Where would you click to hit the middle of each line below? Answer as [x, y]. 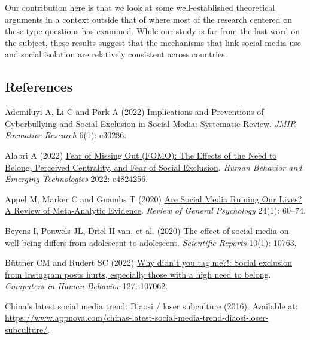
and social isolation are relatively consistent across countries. [116, 54]
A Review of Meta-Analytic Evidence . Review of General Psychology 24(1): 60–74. [155, 210]
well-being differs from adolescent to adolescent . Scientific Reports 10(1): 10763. [151, 242]
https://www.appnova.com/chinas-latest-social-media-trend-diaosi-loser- [137, 318]
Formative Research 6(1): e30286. [66, 135]
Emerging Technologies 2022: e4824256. [77, 179]
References [39, 86]
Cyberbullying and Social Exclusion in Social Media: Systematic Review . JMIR [151, 123]
